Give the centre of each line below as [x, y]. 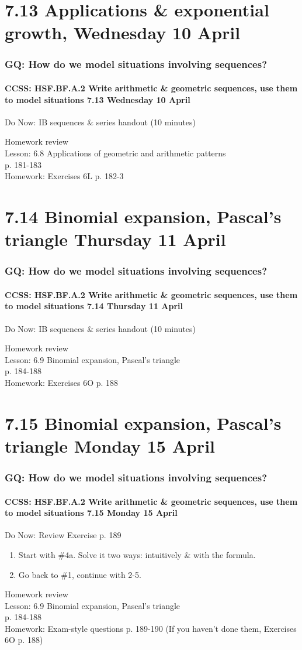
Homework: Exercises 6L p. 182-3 [64, 176]
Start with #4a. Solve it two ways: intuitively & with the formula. [137, 554]
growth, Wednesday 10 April [123, 32]
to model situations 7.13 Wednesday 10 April [98, 99]
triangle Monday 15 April [110, 445]
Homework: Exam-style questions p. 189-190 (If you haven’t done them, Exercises [151, 628]
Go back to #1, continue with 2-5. [80, 574]
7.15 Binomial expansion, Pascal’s [143, 422]
